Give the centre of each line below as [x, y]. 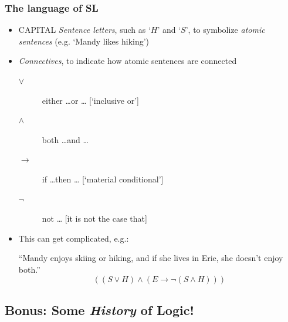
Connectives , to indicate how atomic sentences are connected [128, 61]
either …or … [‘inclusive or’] [90, 100]
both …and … [65, 139]
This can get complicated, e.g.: [74, 238]
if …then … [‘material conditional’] [103, 179]
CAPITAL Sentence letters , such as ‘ [84, 30]
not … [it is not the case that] [94, 218]
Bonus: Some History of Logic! [99, 309]
